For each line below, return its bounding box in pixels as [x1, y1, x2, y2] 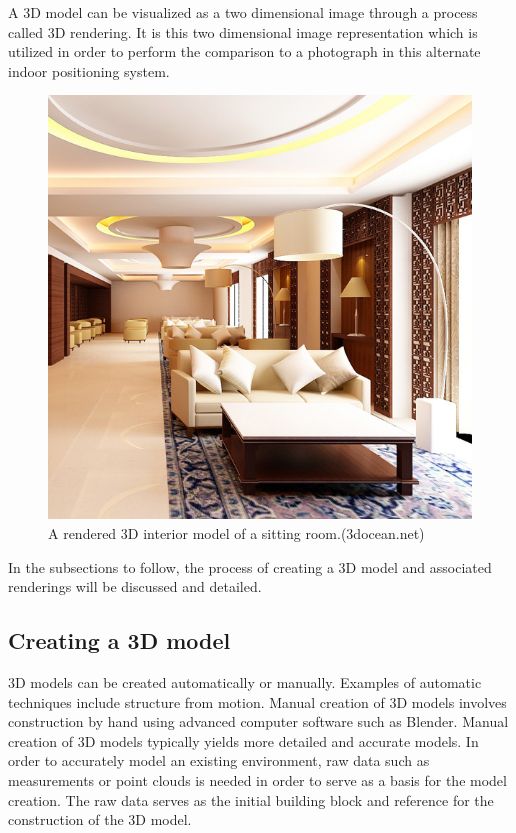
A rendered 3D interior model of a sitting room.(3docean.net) [48, 522, 425, 543]
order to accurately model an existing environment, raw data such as [8, 750, 430, 771]
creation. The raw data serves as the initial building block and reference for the [8, 789, 494, 810]
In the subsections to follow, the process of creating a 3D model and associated [8, 556, 492, 577]
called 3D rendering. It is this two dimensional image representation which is [8, 21, 478, 42]
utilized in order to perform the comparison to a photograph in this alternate [8, 41, 481, 62]
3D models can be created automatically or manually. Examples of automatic [8, 671, 482, 692]
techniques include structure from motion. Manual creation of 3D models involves [8, 691, 507, 712]
